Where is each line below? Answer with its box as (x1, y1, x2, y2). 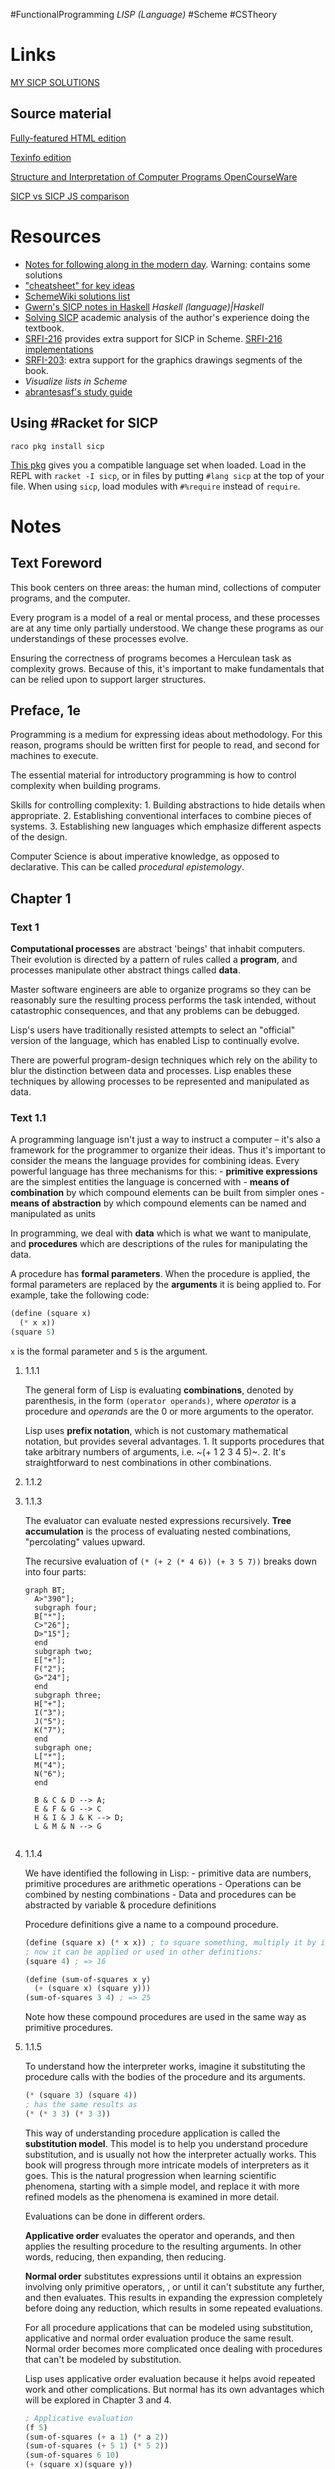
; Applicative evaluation (24, 2413, 133, 2423)
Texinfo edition (10, 151, 72, 163)
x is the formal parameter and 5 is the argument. (10, 1345, 208, 1357)
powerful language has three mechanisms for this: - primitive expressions (10, 1165, 318, 1178)
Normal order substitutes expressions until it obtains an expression (24, 2270, 302, 2282)
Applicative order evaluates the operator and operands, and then (24, 2229, 295, 2241)
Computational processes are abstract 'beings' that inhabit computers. (10, 943, 306, 954)
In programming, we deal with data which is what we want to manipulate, (10, 1227, 312, 1239)
